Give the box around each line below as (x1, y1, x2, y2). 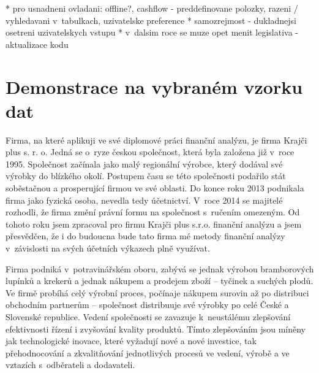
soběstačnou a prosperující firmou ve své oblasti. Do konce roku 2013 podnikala (6, 182, 304, 194)
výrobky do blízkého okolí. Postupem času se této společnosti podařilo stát (6, 169, 286, 182)
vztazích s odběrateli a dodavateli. (6, 358, 135, 371)
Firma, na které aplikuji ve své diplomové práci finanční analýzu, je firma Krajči (6, 133, 307, 146)
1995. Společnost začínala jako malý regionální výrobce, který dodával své (6, 157, 283, 170)
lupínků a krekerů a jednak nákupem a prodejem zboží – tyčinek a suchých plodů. (6, 274, 313, 287)
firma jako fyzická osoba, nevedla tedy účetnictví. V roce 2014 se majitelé (6, 193, 283, 206)
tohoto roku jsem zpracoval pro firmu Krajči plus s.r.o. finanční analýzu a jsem (6, 217, 302, 230)
